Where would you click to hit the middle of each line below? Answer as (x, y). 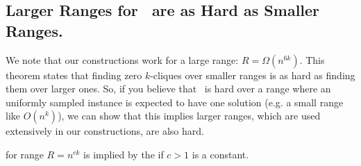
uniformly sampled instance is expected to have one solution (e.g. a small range (175, 102)
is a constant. (220, 154)
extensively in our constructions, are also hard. (105, 131)
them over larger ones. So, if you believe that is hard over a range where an (168, 89)
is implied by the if (124, 154)
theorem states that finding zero (74, 75)
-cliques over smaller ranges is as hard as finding (253, 75)
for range (25, 154)
